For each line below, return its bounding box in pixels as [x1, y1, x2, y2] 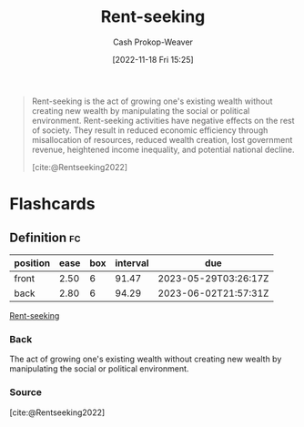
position [14, 257, 51, 269]
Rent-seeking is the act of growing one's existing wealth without [31, 96, 273, 107]
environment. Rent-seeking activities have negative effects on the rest [31, 115, 295, 126]
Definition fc [9, 229, 81, 245]
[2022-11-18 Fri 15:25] [112, 54, 194, 65]
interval [115, 257, 149, 269]
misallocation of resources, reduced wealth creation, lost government [31, 134, 293, 145]
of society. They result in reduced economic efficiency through [31, 125, 269, 136]
